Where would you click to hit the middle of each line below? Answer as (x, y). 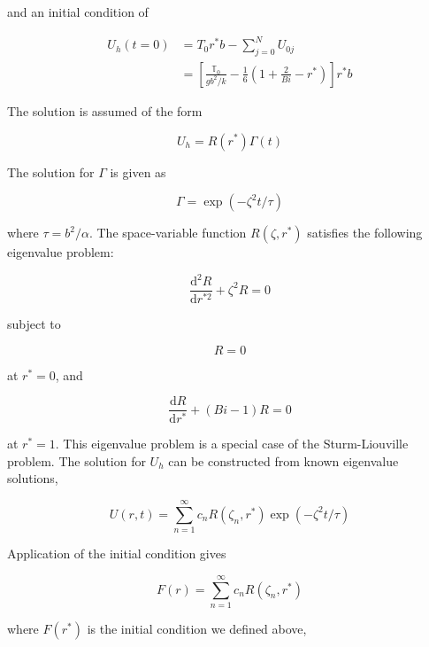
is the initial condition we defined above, (197, 628)
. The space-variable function (168, 233)
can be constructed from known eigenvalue (283, 460)
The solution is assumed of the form (105, 110)
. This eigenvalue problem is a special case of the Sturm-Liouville (232, 444)
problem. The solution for (77, 460)
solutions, (33, 478)
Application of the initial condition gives (117, 553)
